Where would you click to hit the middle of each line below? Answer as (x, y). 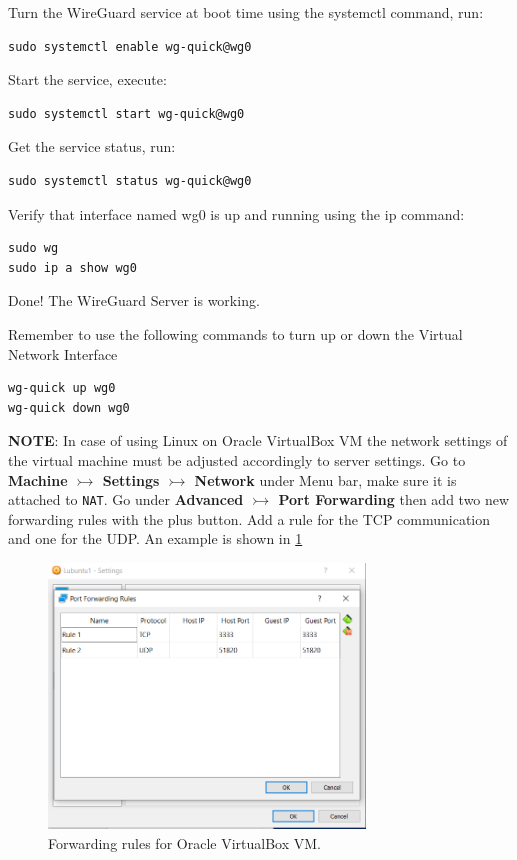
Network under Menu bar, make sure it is (325, 479)
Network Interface (63, 353)
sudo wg (33, 248)
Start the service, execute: (87, 79)
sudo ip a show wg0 (72, 267)
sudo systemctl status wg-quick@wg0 (130, 180)
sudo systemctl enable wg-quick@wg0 (130, 46)
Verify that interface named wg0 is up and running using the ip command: (236, 213)
